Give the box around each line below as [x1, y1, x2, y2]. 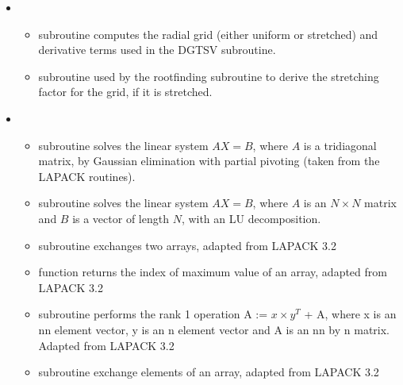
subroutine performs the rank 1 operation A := [38, 306, 268, 322]
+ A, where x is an [304, 306, 397, 322]
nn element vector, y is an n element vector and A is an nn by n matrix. [38, 321, 390, 337]
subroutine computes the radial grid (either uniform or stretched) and [38, 25, 378, 42]
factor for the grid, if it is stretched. [38, 83, 213, 100]
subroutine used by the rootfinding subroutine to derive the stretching [38, 67, 379, 84]
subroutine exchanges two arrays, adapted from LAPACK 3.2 [38, 237, 336, 253]
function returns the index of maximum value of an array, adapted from [38, 264, 387, 280]
